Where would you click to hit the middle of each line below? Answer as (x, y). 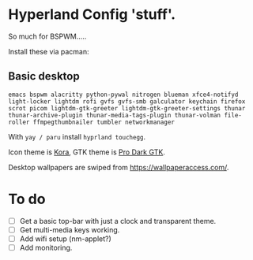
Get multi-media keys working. (70, 229)
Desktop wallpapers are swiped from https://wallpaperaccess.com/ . (119, 167)
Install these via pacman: (49, 51)
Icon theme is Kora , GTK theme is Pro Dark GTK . (87, 152)
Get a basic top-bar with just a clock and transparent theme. (118, 221)
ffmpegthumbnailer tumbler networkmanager (104, 122)
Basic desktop (44, 76)
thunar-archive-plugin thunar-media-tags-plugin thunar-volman (115, 115)
